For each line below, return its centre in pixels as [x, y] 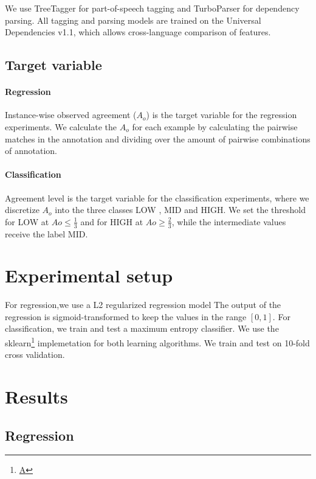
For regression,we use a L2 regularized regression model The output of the [143, 305]
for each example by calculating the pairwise [215, 126]
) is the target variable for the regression [222, 115]
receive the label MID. [46, 233]
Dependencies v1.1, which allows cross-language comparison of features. [138, 32]
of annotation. [31, 151]
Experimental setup [89, 275]
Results [36, 397]
